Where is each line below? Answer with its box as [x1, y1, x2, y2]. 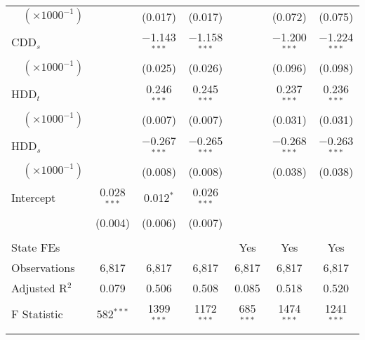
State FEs [11, 239, 60, 256]
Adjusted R [11, 280, 67, 297]
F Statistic [11, 305, 63, 322]
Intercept [11, 189, 56, 205]
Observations [11, 259, 75, 276]
